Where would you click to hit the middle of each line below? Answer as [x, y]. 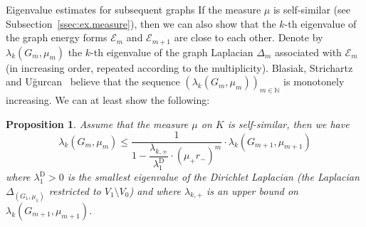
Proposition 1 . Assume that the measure [97, 123]
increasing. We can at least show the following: [108, 100]
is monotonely [314, 81]
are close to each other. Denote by [249, 37]
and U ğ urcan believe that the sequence [93, 81]
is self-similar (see [312, 9]
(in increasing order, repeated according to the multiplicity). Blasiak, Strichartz [179, 67]
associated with [308, 52]
